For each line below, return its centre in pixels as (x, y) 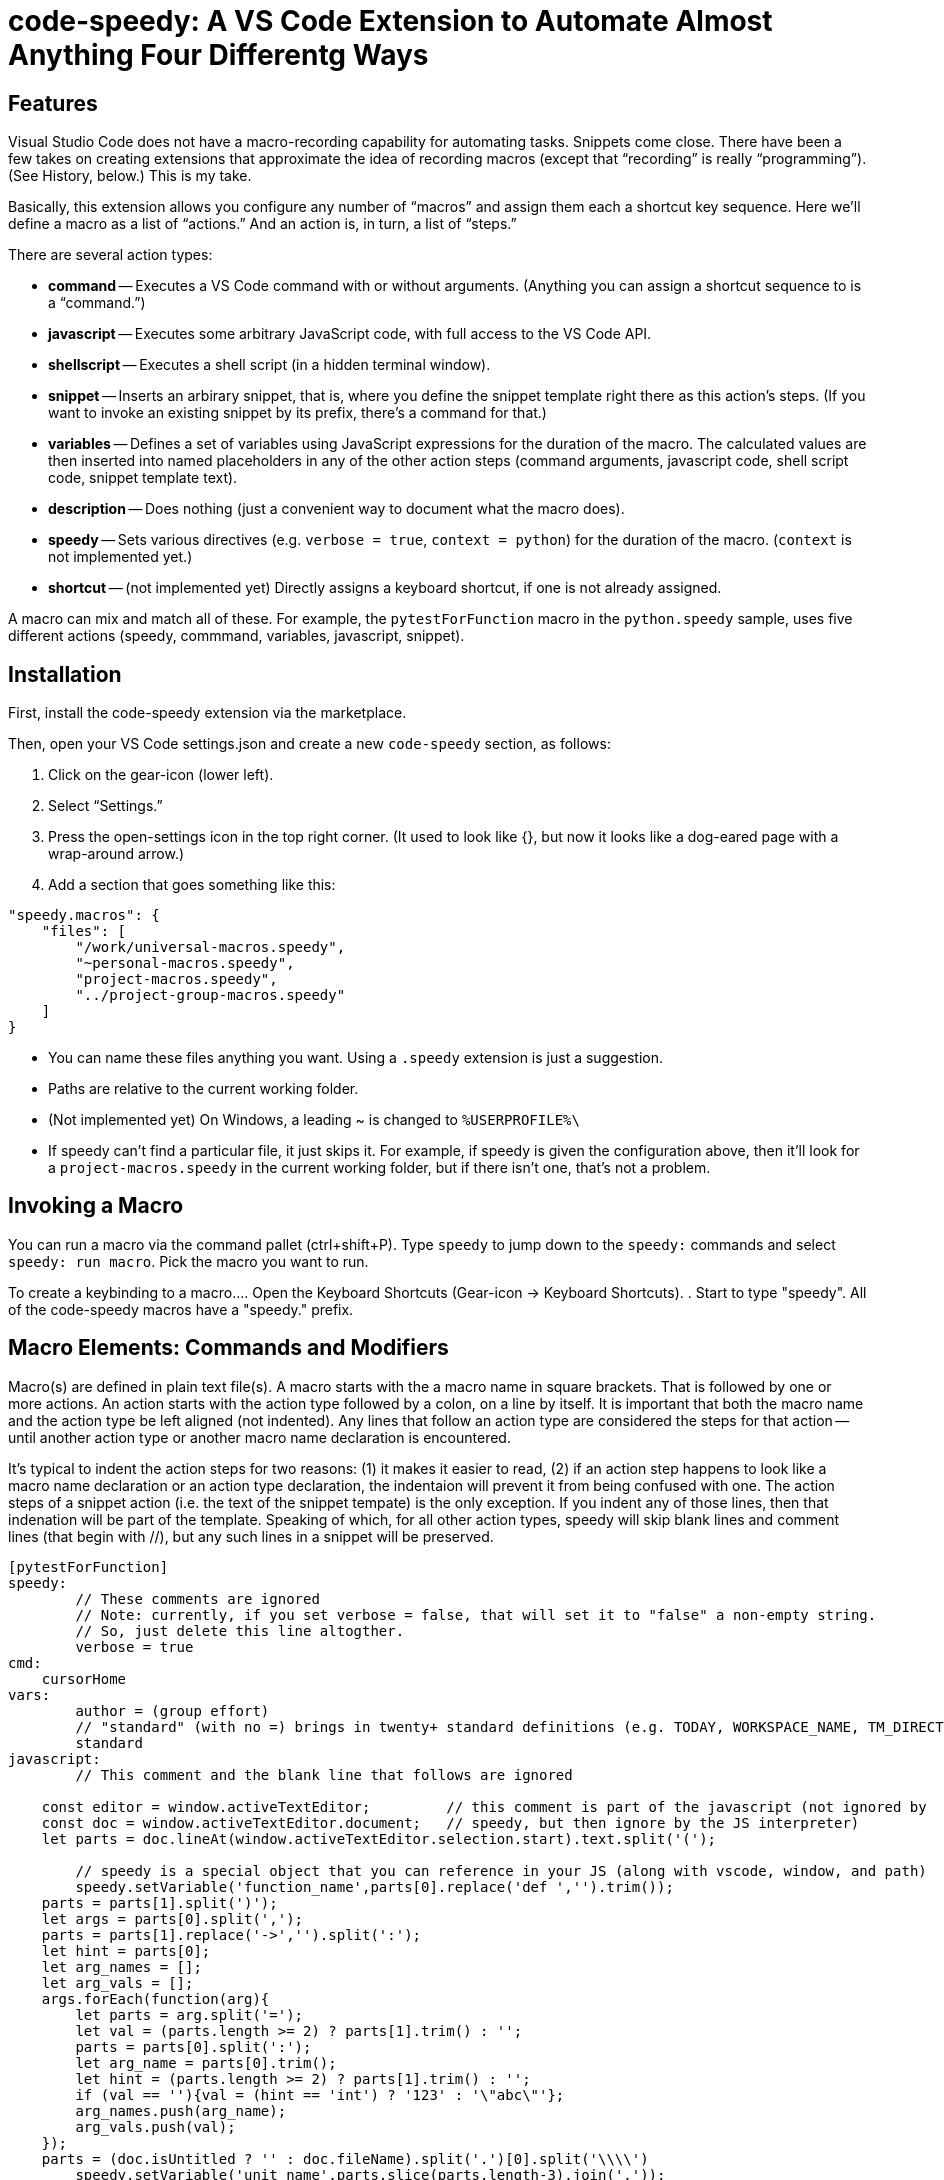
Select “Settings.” (105, 806)
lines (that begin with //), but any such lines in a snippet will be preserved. (251, 1536)
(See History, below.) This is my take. (130, 176)
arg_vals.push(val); (155, 2126)
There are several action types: (110, 255)
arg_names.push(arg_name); (181, 2110)
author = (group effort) (172, 1710)
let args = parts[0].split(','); (172, 1918)
